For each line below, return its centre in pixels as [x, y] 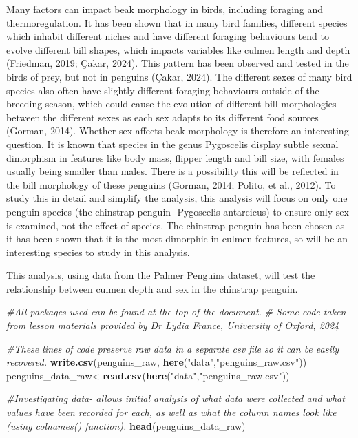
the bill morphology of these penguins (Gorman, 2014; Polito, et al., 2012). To [171, 184]
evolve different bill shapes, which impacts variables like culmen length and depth [178, 49]
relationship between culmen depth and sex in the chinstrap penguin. [152, 288]
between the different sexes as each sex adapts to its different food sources [162, 117]
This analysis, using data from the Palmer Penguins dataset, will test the [161, 275]
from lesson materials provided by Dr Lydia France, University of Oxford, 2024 [173, 325]
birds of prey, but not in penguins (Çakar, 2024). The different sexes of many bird [179, 76]
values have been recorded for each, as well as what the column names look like [171, 412]
